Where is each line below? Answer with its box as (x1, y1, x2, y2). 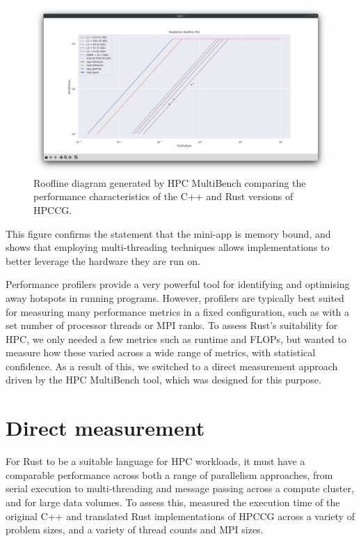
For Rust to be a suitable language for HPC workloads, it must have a (6, 454, 305, 468)
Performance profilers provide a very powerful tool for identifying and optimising (6, 277, 350, 291)
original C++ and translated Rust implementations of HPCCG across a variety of (6, 508, 355, 523)
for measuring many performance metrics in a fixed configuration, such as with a (6, 304, 350, 319)
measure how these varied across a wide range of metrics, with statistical (6, 345, 316, 360)
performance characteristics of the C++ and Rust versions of (33, 189, 294, 204)
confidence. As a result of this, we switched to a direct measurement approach (6, 358, 338, 373)
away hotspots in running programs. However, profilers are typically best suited (6, 290, 344, 305)
